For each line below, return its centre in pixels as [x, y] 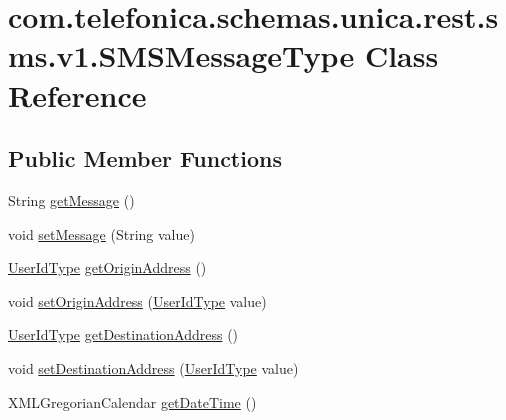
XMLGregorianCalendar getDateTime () [132, 401]
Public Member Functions [145, 158]
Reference [77, 94]
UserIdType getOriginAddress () [107, 267]
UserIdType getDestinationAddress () [123, 334]
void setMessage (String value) [101, 233]
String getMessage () [71, 199]
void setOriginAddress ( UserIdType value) [137, 300]
